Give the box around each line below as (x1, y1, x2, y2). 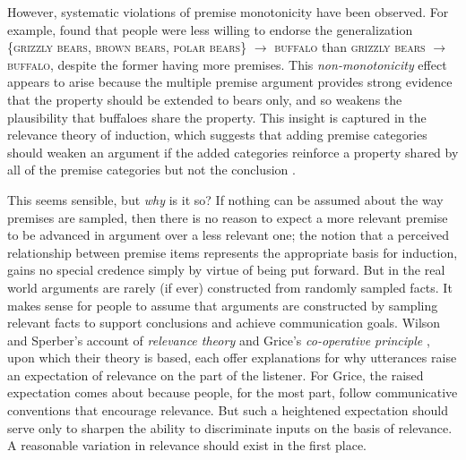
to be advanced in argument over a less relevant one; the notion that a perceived (7, 226, 449, 244)
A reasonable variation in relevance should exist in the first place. (7, 436, 367, 455)
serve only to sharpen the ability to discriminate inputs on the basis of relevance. (7, 418, 453, 437)
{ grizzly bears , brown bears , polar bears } (7, 38, 247, 56)
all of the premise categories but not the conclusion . (7, 160, 296, 179)
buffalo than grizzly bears (274, 38, 426, 56)
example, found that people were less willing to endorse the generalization (7, 20, 413, 38)
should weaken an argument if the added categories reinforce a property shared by (7, 142, 459, 161)
